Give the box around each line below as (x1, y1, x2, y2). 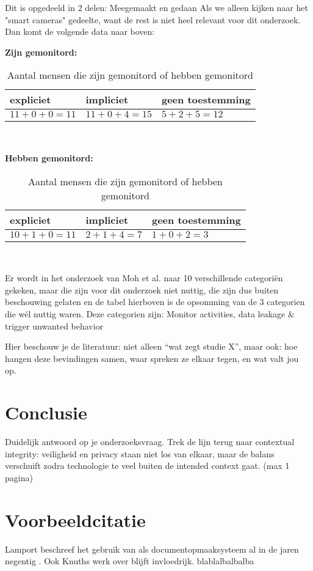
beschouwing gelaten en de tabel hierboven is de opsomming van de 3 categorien (5, 295, 305, 308)
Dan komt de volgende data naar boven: (5, 25, 155, 38)
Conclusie (5, 400, 87, 425)
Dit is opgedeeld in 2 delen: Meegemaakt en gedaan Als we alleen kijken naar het (5, 1, 308, 13)
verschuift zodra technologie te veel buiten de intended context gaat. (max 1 (5, 459, 290, 472)
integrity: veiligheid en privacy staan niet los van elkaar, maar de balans (5, 447, 275, 460)
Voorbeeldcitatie (5, 507, 146, 532)
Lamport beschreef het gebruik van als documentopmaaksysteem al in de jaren (5, 542, 299, 555)
